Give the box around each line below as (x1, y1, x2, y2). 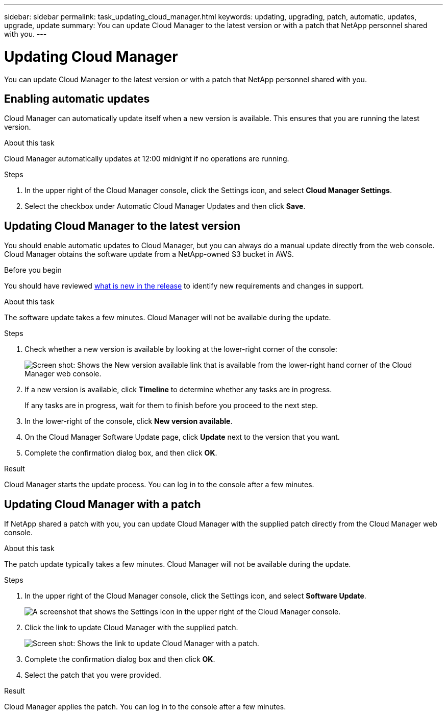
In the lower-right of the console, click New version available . (24, 417, 233, 426)
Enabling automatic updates (4, 92, 150, 105)
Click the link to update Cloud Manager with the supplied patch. (24, 623, 238, 632)
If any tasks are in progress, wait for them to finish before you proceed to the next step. (24, 401, 318, 410)
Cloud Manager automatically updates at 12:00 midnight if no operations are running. (4, 154, 289, 163)
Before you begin (4, 266, 62, 275)
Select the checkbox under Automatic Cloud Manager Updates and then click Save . (24, 202, 306, 211)
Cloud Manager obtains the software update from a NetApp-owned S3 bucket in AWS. (4, 250, 294, 259)
